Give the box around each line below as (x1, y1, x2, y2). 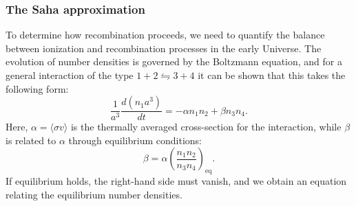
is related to (6, 133, 56, 147)
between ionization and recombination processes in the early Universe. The (6, 41, 322, 55)
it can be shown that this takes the (198, 68, 346, 82)
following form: (6, 81, 69, 95)
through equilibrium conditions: (68, 133, 202, 147)
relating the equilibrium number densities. (6, 187, 182, 201)
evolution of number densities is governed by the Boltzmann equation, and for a (6, 54, 343, 69)
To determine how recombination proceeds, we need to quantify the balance (6, 27, 325, 42)
